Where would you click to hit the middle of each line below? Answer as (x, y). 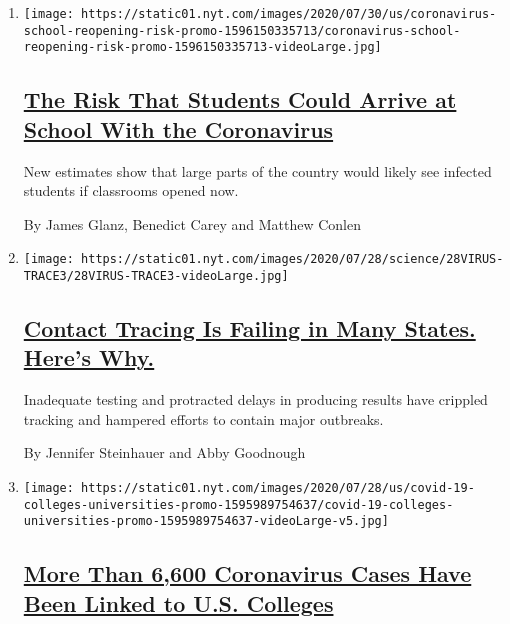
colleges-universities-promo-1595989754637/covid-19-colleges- (238, 504)
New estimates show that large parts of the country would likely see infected (257, 170)
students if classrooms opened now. (131, 190)
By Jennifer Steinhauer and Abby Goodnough (164, 452)
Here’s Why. (89, 357)
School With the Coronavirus (178, 128)
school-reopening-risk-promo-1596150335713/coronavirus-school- (242, 30)
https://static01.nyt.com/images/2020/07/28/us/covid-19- (278, 488)
